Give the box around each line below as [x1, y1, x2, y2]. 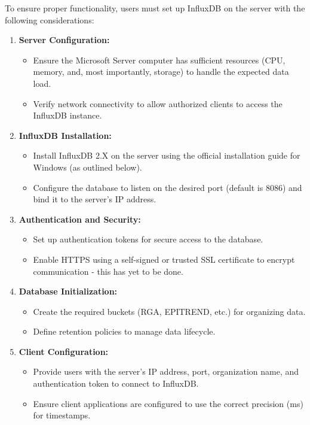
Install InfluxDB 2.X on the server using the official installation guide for [33, 149, 300, 162]
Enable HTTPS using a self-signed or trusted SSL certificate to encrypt [33, 253, 295, 265]
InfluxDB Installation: [19, 129, 112, 141]
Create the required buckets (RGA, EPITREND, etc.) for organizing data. [33, 305, 306, 317]
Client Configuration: [19, 345, 109, 357]
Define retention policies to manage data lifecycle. [33, 325, 216, 338]
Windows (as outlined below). [33, 160, 142, 173]
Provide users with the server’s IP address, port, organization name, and [33, 365, 299, 378]
